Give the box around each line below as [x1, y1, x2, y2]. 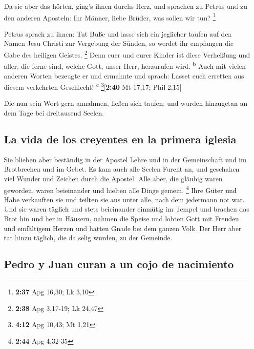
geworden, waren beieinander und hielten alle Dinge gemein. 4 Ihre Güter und [4, 183, 237, 195]
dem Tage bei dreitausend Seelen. [4, 107, 104, 117]
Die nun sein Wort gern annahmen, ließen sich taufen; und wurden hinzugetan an [4, 98, 248, 108]
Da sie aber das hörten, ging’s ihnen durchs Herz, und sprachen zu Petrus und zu [4, 1, 248, 11]
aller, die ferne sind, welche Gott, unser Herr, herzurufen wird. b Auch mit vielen [4, 59, 246, 71]
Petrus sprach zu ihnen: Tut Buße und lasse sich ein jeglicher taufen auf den [4, 28, 232, 39]
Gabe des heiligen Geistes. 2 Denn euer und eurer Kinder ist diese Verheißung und [4, 48, 250, 59]
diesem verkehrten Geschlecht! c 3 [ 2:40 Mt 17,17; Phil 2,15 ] [4, 80, 182, 92]
